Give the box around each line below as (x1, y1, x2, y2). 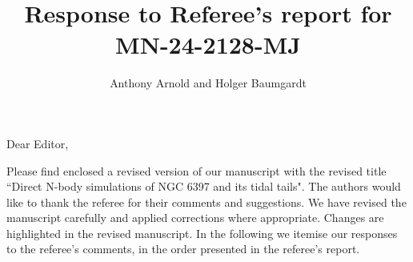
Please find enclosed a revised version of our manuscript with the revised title (6, 162, 387, 179)
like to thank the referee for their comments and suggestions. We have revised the (6, 193, 407, 210)
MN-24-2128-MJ (115, 28, 301, 61)
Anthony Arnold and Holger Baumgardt (110, 75, 307, 91)
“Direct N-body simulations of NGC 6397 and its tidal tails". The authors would (6, 178, 401, 195)
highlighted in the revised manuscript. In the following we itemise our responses (6, 224, 398, 241)
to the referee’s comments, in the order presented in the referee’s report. (6, 240, 360, 257)
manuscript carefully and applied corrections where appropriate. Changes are (6, 209, 384, 226)
